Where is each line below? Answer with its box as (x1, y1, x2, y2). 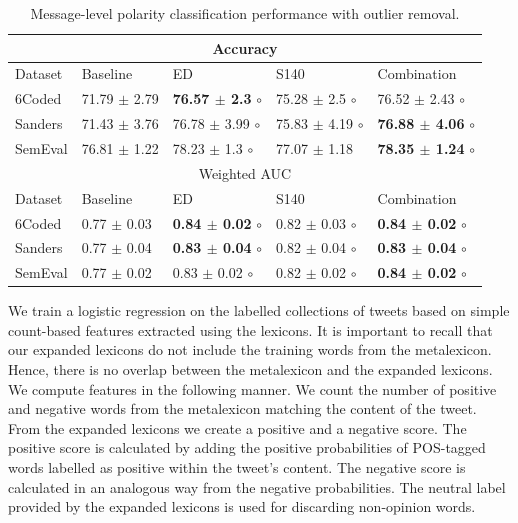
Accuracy (212, 37, 278, 58)
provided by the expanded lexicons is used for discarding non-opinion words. (8, 496, 476, 517)
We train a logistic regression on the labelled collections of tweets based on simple (8, 300, 510, 321)
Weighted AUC (198, 162, 292, 183)
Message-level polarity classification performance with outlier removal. (30, 3, 460, 23)
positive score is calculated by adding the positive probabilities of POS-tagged (8, 437, 486, 458)
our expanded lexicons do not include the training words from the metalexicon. (8, 339, 492, 360)
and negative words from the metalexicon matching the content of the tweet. (8, 398, 477, 419)
